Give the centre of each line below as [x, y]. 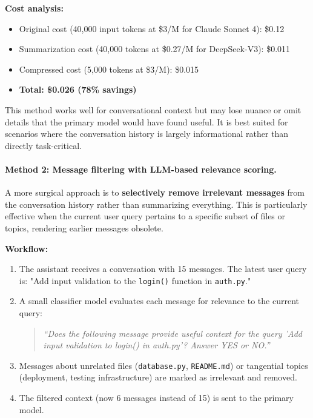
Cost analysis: [34, 8]
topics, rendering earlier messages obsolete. [84, 227]
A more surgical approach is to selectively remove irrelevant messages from [155, 192]
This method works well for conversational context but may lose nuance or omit [153, 109]
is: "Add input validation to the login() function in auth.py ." [135, 280]
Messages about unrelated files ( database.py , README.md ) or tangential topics [163, 365]
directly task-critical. [43, 145]
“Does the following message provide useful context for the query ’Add [173, 333]
